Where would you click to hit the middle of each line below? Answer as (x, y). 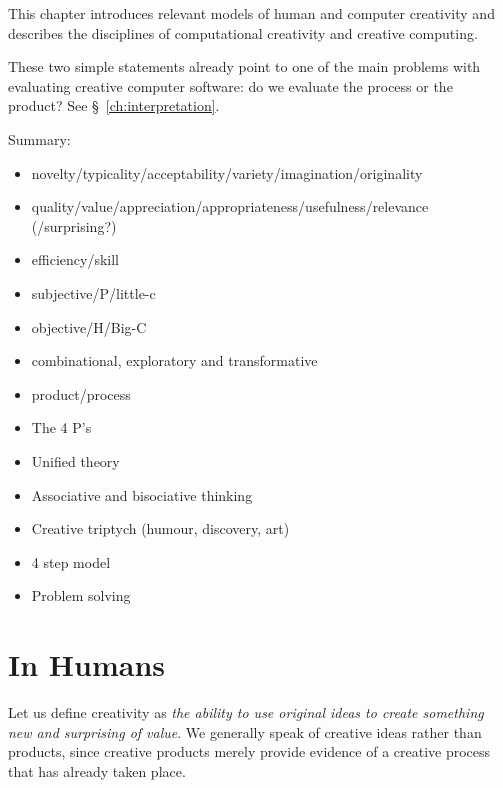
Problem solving (81, 595)
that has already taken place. (97, 770)
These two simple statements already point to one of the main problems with (244, 66)
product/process (81, 393)
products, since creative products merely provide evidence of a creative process (249, 751)
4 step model (71, 561)
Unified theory (75, 460)
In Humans (86, 664)
